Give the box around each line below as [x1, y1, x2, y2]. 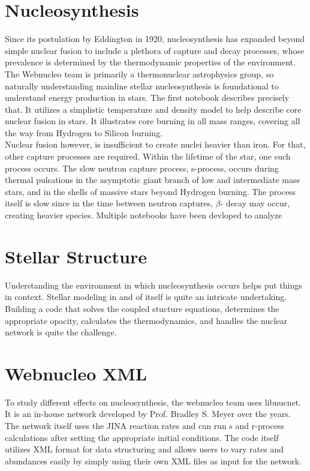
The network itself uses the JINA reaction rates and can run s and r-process [5, 419, 285, 432]
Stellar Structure [5, 244, 147, 268]
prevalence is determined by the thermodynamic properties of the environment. [5, 56, 296, 68]
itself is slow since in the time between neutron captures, [5, 197, 213, 209]
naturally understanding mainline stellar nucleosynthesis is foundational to [5, 79, 279, 92]
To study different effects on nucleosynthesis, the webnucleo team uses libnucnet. [5, 395, 302, 408]
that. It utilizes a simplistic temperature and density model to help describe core [5, 103, 302, 115]
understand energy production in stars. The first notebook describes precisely [5, 91, 290, 104]
